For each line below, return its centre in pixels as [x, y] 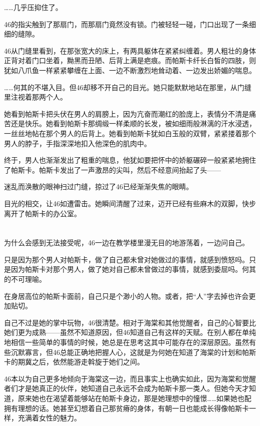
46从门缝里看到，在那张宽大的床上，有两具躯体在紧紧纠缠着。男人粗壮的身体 [130, 50]
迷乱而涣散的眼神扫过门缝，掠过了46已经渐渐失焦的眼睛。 [98, 186]
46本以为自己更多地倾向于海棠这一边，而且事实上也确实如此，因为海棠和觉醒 [130, 378]
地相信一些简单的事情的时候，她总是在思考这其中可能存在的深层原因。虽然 [126, 342]
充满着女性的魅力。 [49, 418]
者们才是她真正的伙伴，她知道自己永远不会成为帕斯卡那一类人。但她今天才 [126, 388]
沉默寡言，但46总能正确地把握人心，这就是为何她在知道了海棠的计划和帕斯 [133, 352]
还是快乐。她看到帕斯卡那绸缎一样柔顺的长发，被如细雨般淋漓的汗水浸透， [133, 123]
